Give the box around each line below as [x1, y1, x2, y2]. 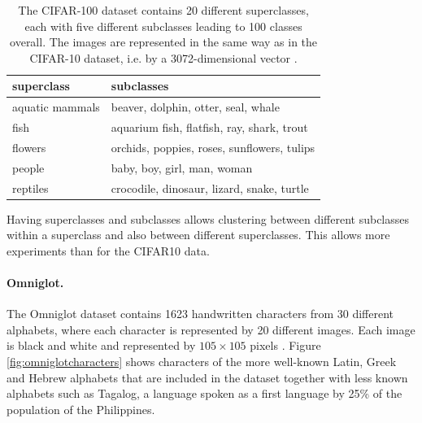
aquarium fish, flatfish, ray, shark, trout [111, 119, 308, 136]
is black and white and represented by [7, 337, 196, 354]
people [12, 159, 45, 176]
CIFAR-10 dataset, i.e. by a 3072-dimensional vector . [29, 49, 298, 66]
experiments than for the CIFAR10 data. [7, 242, 210, 259]
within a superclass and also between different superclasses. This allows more [7, 226, 390, 243]
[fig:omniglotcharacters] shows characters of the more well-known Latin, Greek [7, 353, 397, 370]
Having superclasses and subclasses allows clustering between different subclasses [7, 210, 410, 227]
